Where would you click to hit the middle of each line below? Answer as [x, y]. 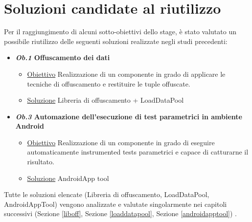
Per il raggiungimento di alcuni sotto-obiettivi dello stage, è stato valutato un [120, 32]
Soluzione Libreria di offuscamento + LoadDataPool [105, 100]
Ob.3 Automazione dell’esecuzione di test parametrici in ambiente [129, 116]
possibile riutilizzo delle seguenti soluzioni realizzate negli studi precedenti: [116, 41]
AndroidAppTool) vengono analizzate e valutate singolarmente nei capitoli [115, 204]
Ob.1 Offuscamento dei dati [63, 57]
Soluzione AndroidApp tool [68, 178]
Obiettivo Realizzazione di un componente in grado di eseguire [121, 142]
